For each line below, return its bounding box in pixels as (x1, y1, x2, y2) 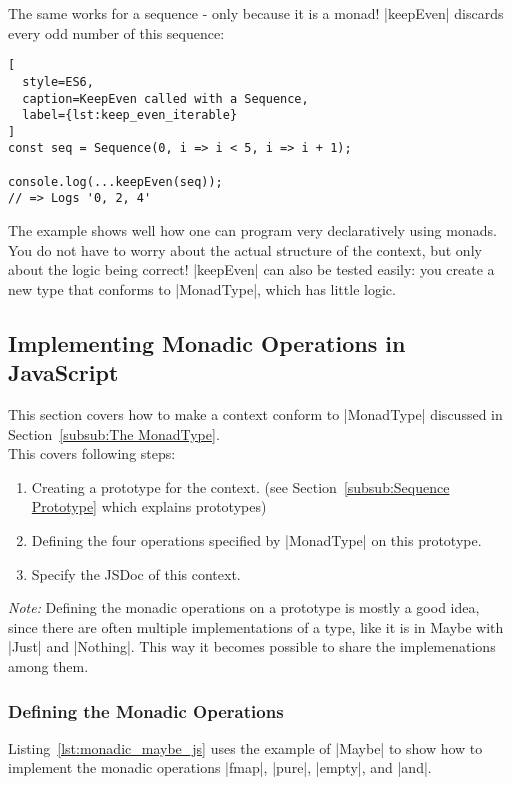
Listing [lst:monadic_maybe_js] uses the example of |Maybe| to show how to (8, 737, 483, 758)
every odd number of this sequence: (8, 22, 225, 43)
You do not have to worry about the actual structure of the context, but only (8, 239, 482, 260)
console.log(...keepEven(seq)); (8, 174, 223, 189)
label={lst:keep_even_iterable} (22, 108, 238, 123)
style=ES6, (22, 74, 94, 89)
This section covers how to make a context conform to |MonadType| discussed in (8, 404, 503, 425)
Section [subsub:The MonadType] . (8, 423, 220, 444)
